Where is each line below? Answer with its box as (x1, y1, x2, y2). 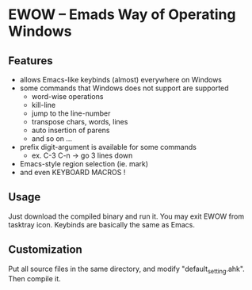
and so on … (31, 134, 73, 143)
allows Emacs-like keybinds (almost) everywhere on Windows (19, 75, 222, 84)
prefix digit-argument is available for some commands (19, 143, 197, 151)
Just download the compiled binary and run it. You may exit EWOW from (8, 212, 244, 221)
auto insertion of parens (31, 125, 110, 135)
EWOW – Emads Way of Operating (8, 6, 236, 24)
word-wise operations (31, 92, 104, 101)
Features (8, 54, 53, 67)
